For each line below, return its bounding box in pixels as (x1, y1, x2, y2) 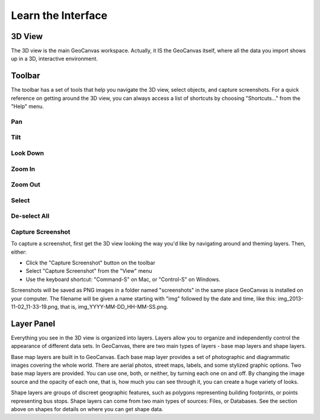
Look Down (11, 149, 44, 157)
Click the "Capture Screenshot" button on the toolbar (25, 259, 155, 266)
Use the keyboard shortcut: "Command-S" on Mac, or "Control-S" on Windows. (25, 276, 220, 283)
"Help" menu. (11, 103, 44, 110)
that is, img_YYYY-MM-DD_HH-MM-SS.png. (60, 303, 168, 310)
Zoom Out (11, 180, 41, 189)
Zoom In (11, 164, 36, 173)
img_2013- (277, 295, 304, 302)
